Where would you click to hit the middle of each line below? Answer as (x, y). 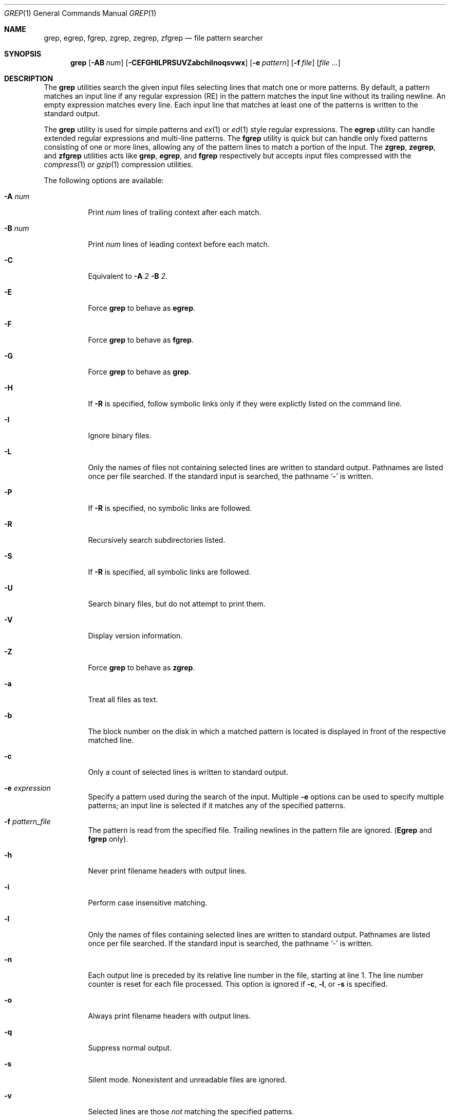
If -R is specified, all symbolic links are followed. (170, 572)
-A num (17, 196)
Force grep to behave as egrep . (142, 308)
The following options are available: (104, 180)
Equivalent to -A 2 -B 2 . (128, 276)
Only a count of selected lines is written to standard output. (188, 772)
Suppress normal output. (130, 1048)
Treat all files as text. (123, 699)
